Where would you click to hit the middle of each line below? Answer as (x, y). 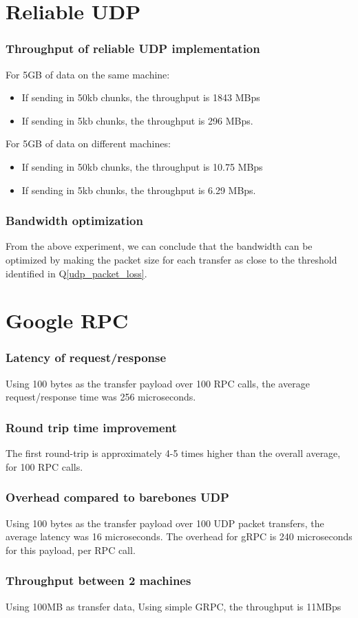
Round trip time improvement (91, 427)
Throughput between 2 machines (98, 580)
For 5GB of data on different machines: (88, 143)
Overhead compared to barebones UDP (117, 497)
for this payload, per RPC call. (71, 550)
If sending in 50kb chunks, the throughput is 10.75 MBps (142, 166)
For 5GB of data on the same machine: (88, 74)
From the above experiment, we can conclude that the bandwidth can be (159, 246)
